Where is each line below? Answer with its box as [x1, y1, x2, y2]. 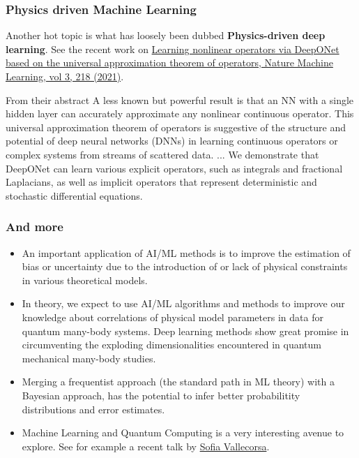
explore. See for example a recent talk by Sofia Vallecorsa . [22, 438, 270, 453]
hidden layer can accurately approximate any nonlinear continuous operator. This [6, 106, 354, 121]
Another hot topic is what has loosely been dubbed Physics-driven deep [6, 28, 326, 43]
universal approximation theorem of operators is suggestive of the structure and [6, 119, 346, 134]
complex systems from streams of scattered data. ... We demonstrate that [6, 147, 319, 161]
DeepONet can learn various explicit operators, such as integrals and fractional [6, 161, 343, 175]
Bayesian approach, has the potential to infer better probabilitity [22, 387, 300, 402]
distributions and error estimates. [22, 401, 165, 416]
